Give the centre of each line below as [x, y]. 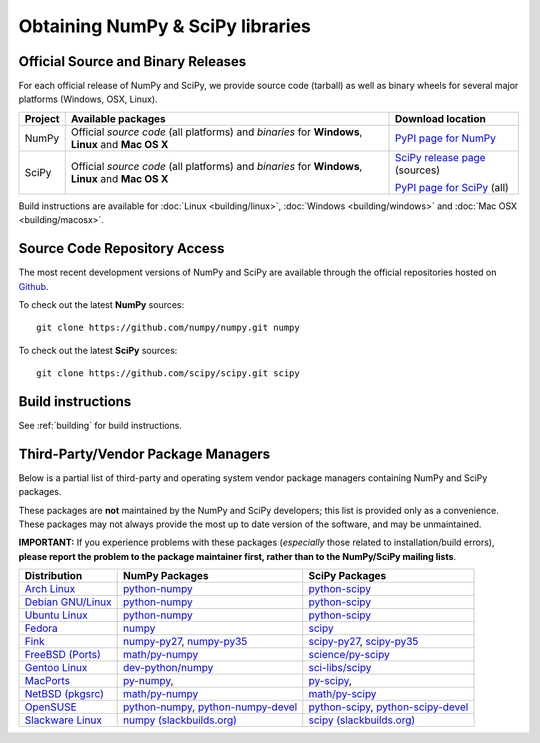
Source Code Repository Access [121, 248]
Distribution [53, 576]
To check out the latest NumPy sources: [101, 304]
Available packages [118, 118]
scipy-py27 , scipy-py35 [363, 642]
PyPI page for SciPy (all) [452, 187]
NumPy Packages [166, 576]
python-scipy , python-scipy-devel [388, 707]
